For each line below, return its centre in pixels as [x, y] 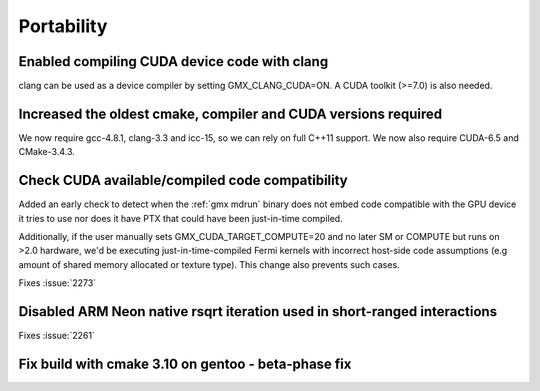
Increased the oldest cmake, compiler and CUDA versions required [230, 113]
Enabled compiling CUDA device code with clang [173, 61]
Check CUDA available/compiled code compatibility [183, 180]
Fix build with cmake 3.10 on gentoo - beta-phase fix [185, 363]
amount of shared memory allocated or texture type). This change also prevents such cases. [209, 264]
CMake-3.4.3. [46, 152]
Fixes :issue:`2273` [57, 283]
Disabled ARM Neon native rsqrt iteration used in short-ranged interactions [258, 311]
